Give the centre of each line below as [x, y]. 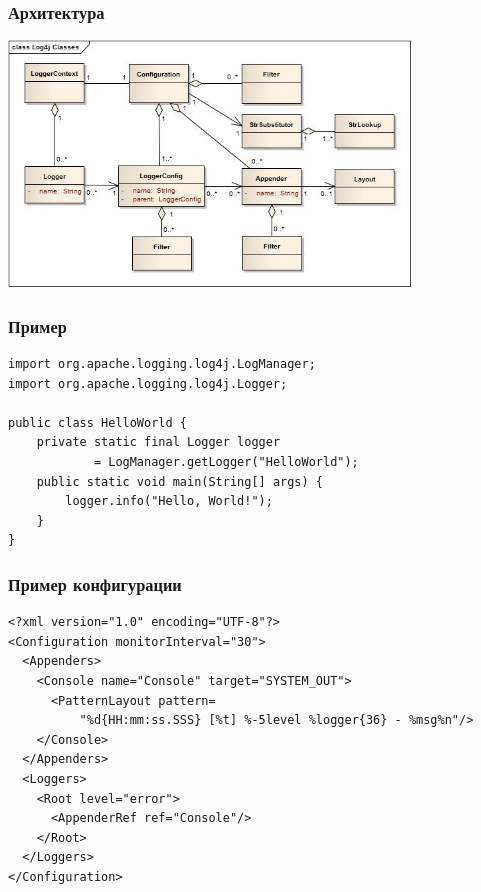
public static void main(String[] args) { [179, 481]
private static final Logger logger [158, 442]
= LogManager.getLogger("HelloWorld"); [226, 462]
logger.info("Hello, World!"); [169, 501]
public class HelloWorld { [97, 422]
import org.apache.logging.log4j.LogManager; [162, 364]
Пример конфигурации [95, 583]
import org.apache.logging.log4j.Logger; [148, 383]
